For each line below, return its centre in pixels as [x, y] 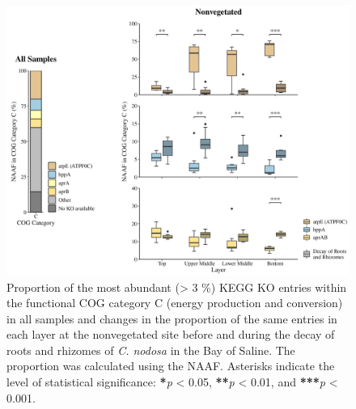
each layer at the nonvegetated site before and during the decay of [171, 334]
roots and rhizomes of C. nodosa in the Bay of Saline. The [151, 350]
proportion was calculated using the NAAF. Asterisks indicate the [171, 366]
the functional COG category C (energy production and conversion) [175, 303]
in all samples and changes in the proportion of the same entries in [172, 318]
